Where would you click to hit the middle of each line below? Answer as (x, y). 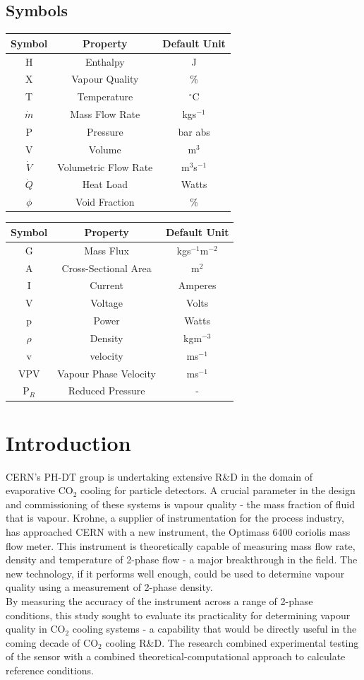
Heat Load (105, 184)
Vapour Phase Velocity (107, 373)
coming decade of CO (52, 642)
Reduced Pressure (107, 391)
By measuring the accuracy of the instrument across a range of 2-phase (159, 601)
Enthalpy (105, 61)
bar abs (194, 131)
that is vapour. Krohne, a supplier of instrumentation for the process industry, (175, 518)
